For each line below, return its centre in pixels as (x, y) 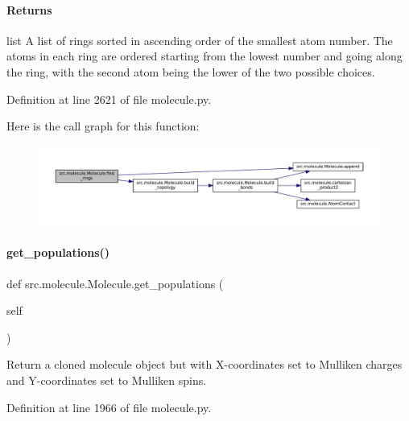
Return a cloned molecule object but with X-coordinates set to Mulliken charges (204, 364)
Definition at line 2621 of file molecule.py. (109, 99)
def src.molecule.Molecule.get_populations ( (115, 283)
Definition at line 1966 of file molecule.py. (109, 407)
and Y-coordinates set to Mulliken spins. (107, 380)
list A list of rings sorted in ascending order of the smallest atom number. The (200, 40)
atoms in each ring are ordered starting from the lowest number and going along (204, 56)
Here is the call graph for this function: (103, 126)
